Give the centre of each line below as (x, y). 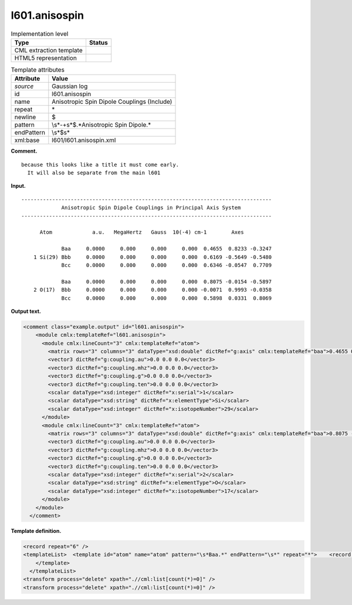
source (24, 86)
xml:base (27, 140)
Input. (18, 186)
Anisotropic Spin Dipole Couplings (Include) (112, 102)
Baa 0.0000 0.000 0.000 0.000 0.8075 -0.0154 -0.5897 (167, 281)
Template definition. (36, 530)
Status (98, 42)
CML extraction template (48, 50)
